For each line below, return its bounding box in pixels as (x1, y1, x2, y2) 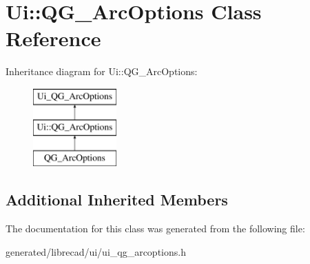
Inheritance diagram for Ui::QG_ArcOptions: (6, 64, 198, 79)
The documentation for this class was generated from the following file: (6, 221, 305, 236)
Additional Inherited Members (6, 189, 228, 210)
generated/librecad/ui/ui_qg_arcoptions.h (6, 244, 186, 258)
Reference (6, 24, 101, 52)
